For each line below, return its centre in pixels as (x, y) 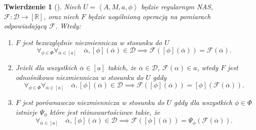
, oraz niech (61, 16)
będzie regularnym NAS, (177, 6)
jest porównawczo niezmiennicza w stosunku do (93, 102)
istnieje (26, 112)
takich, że (122, 67)
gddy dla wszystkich (203, 102)
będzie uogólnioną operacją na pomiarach (149, 16)
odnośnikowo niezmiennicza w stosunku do (79, 77)
